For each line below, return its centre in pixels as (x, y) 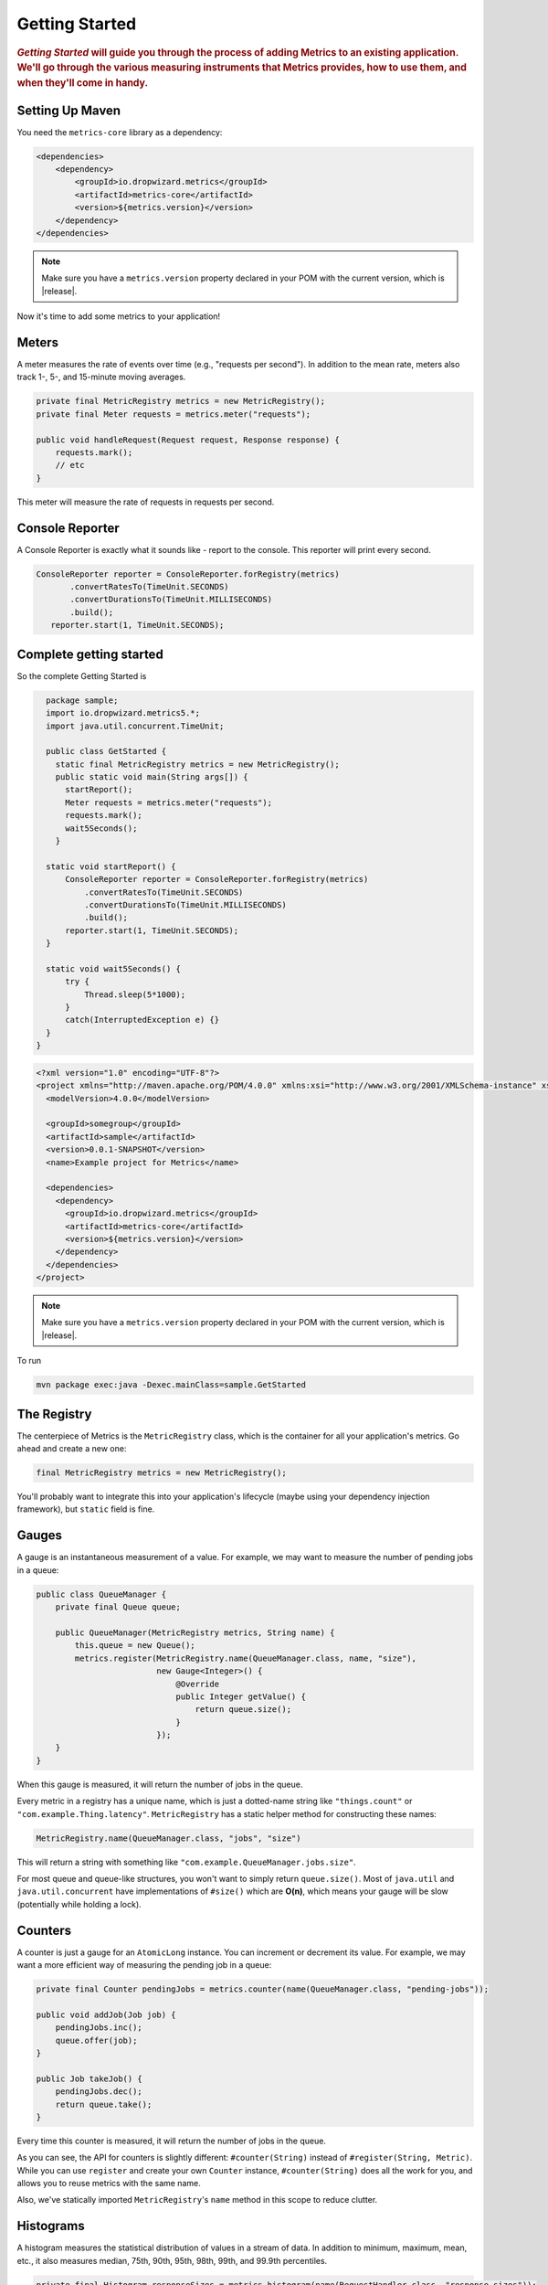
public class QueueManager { (101, 1594)
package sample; (82, 700)
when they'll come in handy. (83, 83)
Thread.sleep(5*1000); (135, 994)
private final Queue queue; (118, 1607)
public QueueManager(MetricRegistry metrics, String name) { (195, 1632)
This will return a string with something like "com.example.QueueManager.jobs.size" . (186, 1862)
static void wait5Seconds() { (114, 968)
